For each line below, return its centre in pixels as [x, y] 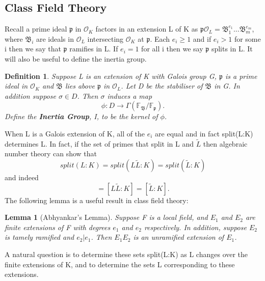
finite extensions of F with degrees [58, 227]
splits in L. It [232, 49]
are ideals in [55, 38]
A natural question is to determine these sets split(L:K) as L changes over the [126, 254]
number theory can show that [51, 153]
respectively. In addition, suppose [195, 227]
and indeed [22, 177]
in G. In [227, 86]
